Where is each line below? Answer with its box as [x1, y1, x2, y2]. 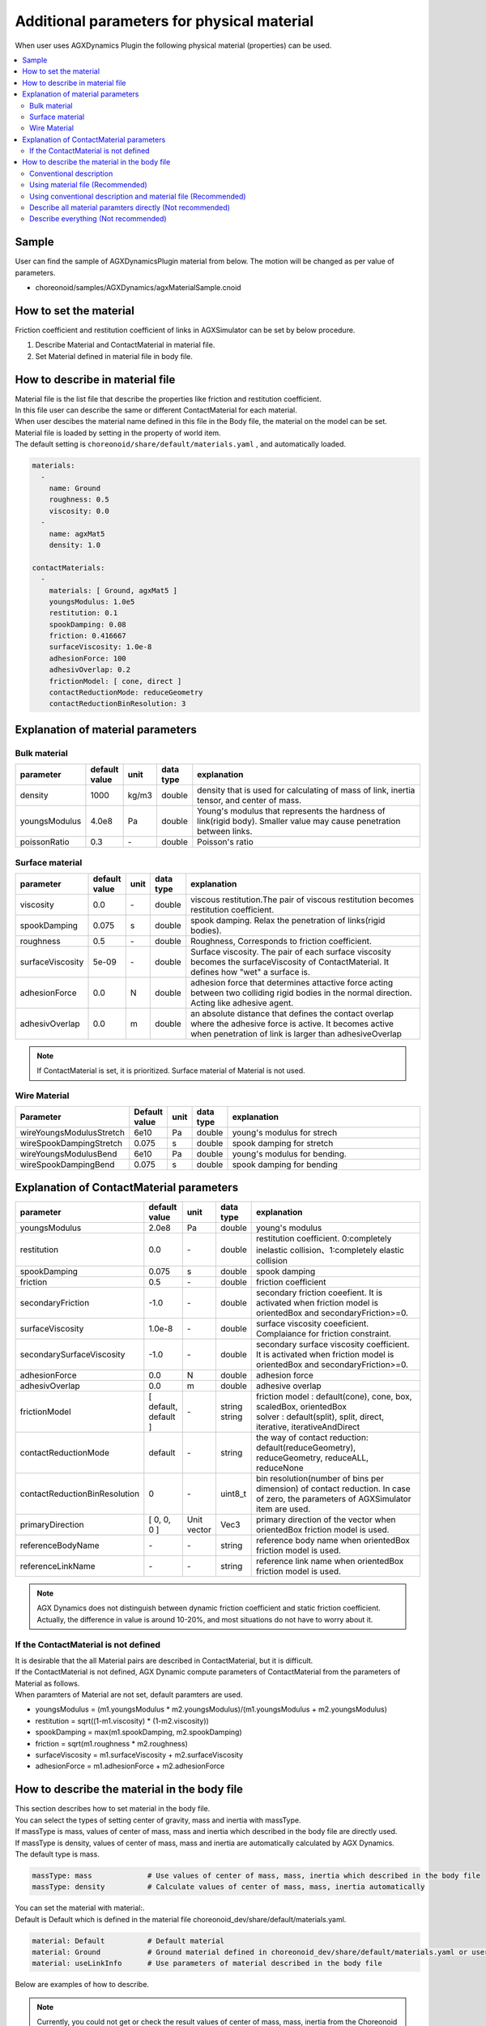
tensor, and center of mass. [197, 795, 302, 806]
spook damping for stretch [232, 1138, 334, 1149]
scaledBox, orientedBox [256, 1400, 347, 1412]
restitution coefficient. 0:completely [256, 1233, 392, 1244]
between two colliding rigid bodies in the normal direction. [190, 987, 412, 998]
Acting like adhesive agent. [190, 997, 294, 1008]
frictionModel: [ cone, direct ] [49, 677, 182, 686]
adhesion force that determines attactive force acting [190, 977, 393, 988]
